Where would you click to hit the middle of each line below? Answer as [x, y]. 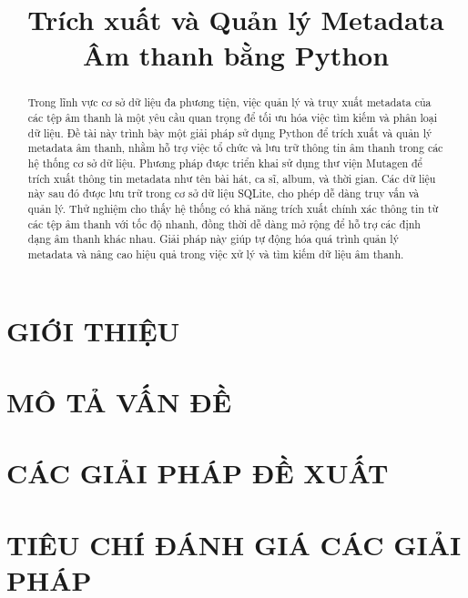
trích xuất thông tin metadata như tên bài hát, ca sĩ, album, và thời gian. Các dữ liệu [232, 178]
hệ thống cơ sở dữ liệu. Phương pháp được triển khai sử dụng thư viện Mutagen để [225, 162]
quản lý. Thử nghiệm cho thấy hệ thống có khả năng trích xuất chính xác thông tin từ [233, 208]
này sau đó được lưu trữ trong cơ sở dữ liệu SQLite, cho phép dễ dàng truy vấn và [224, 193]
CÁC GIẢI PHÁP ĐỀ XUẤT [198, 473]
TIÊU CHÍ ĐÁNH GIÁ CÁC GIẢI [234, 544]
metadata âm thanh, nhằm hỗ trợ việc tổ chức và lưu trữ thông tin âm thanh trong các [235, 148]
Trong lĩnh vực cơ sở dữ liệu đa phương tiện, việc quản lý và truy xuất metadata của [229, 102]
